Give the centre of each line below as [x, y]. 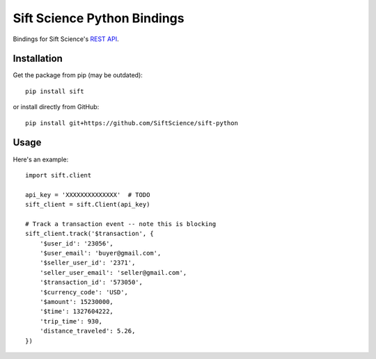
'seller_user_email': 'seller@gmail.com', [113, 272]
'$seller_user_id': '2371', [87, 263]
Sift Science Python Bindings [99, 18]
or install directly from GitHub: [56, 107]
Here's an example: [41, 159]
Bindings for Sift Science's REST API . [66, 39]
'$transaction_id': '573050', [91, 282]
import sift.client [58, 175]
